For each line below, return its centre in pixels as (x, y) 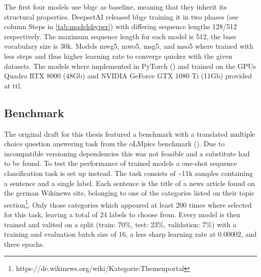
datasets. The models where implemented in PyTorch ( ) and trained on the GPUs (130, 66)
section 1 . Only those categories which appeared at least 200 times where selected (128, 204)
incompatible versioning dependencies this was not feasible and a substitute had (127, 153)
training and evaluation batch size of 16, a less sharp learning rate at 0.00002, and (130, 234)
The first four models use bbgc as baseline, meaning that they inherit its (115, 7)
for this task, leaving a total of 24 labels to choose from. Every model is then (122, 214)
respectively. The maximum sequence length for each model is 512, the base (120, 36)
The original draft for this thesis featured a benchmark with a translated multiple (130, 133)
